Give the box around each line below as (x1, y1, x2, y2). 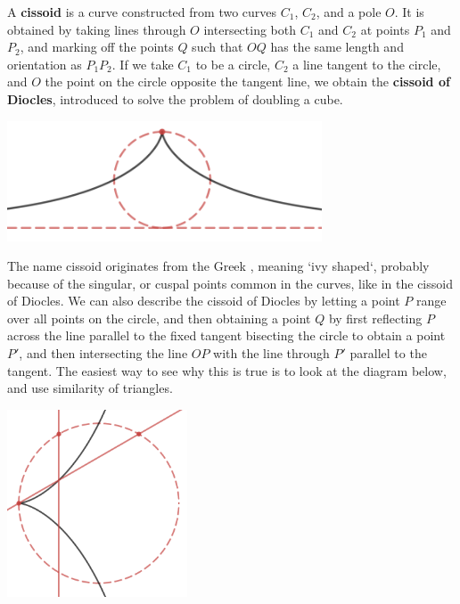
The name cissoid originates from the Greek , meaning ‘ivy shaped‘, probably (7, 257, 430, 275)
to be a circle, (195, 54, 271, 73)
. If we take (111, 54, 174, 73)
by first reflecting (328, 308, 423, 327)
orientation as (7, 54, 82, 73)
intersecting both (203, 20, 297, 38)
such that (192, 37, 243, 56)
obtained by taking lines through (7, 20, 186, 38)
